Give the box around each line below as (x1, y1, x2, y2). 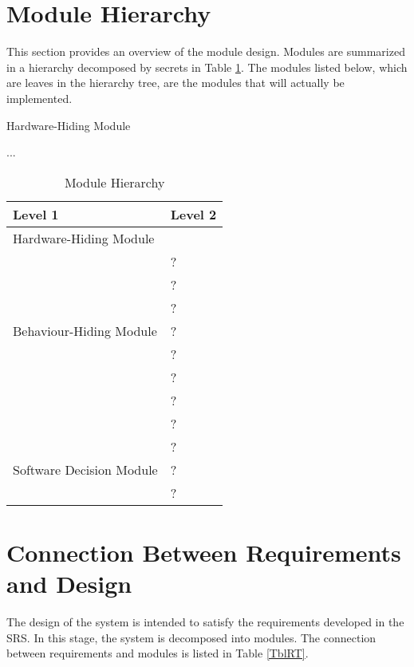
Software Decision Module (13, 460, 158, 479)
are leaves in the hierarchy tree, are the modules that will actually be (6, 74, 345, 91)
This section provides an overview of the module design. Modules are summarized (6, 43, 405, 60)
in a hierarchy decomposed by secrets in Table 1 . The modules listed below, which (6, 58, 408, 75)
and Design (6, 567, 132, 600)
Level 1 (13, 204, 59, 223)
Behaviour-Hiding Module (13, 321, 157, 340)
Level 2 (170, 204, 217, 223)
